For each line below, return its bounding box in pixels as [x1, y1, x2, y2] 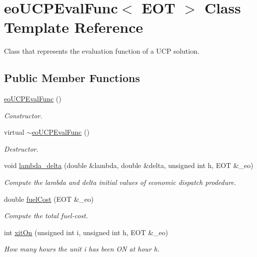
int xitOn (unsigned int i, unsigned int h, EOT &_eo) [4, 227, 168, 237]
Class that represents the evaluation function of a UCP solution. [4, 46, 199, 56]
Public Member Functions [4, 70, 140, 86]
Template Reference [4, 17, 143, 37]
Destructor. [4, 143, 39, 154]
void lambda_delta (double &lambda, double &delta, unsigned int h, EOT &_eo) [4, 160, 254, 171]
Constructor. [4, 110, 43, 120]
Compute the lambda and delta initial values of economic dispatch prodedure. [4, 177, 236, 187]
